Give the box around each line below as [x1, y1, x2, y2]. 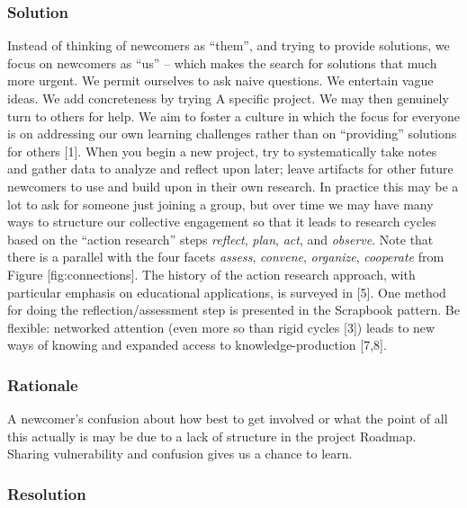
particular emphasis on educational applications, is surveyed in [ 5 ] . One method [7, 282, 446, 301]
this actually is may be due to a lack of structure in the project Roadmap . [7, 426, 417, 445]
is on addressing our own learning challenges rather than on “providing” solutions [7, 124, 457, 143]
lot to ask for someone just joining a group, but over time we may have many [7, 194, 434, 213]
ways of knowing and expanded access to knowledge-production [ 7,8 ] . [7, 335, 387, 354]
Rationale [7, 373, 78, 396]
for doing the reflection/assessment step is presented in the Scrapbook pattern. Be [7, 300, 460, 319]
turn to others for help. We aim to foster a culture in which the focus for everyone [7, 106, 460, 125]
